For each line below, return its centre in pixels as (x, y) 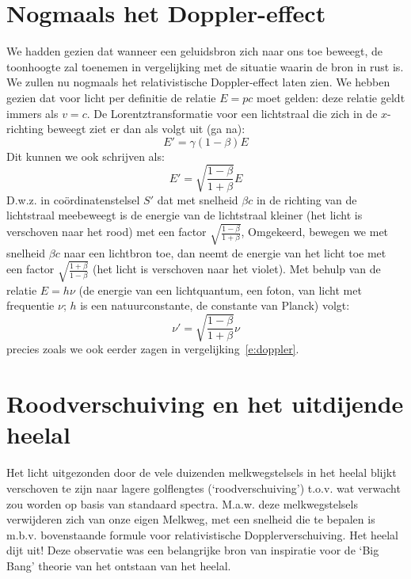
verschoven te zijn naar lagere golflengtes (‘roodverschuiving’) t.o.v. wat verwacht (204, 488)
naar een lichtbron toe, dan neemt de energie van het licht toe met (225, 252)
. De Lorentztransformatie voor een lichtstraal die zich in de (232, 113)
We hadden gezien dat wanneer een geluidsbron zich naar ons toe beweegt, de (195, 51)
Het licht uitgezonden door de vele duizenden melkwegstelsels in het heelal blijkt (202, 472)
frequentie (30, 305)
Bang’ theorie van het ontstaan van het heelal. (119, 565)
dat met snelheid (198, 199)
